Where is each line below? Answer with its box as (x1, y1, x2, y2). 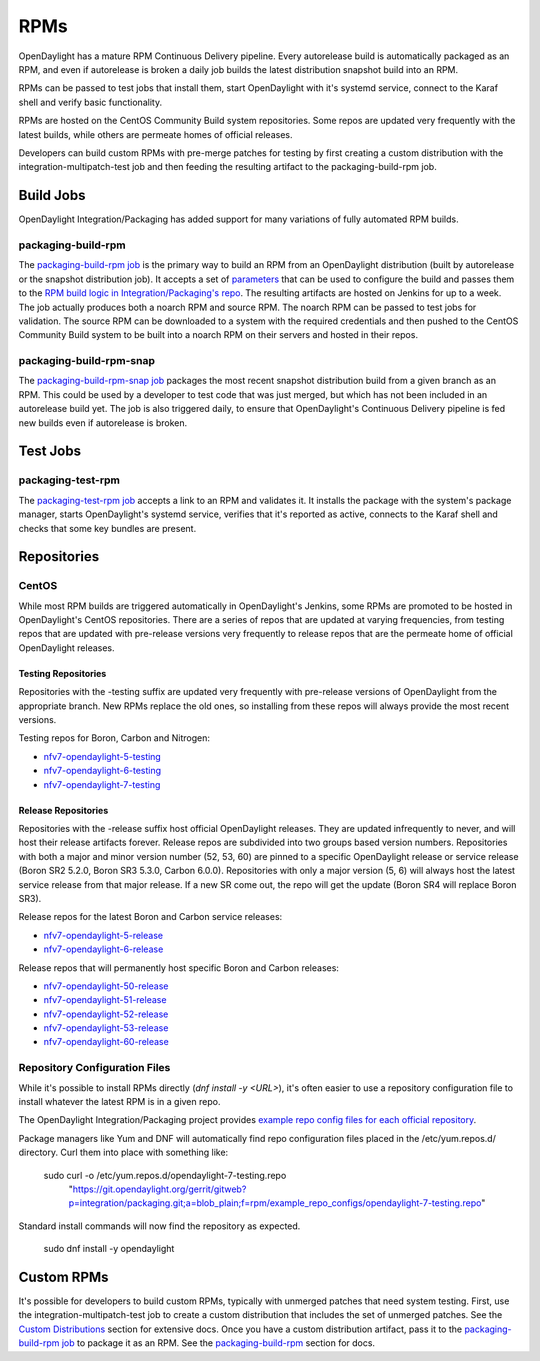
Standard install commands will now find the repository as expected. (18, 1220, 301, 1232)
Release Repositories (18, 804, 109, 816)
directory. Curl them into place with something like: (18, 1146, 229, 1159)
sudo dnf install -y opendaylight (43, 1243, 175, 1255)
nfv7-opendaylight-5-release (43, 929, 164, 941)
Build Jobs (18, 187, 86, 204)
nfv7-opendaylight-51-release (43, 994, 167, 1006)
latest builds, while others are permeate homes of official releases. (18, 128, 293, 140)
